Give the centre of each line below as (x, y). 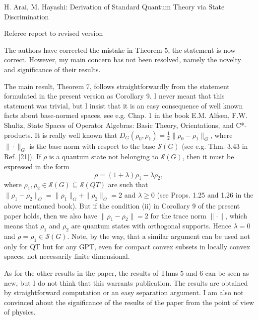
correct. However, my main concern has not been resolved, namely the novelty (123, 59)
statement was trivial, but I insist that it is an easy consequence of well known (124, 105)
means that (21, 226)
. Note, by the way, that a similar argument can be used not (159, 236)
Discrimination (27, 16)
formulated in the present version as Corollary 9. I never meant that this (114, 96)
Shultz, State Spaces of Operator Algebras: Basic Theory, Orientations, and (119, 125)
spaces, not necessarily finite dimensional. (67, 256)
